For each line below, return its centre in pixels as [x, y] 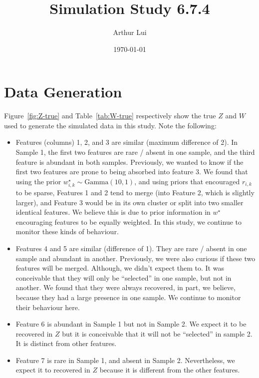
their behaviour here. [48, 307]
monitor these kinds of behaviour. [67, 231]
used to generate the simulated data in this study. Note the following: [110, 125]
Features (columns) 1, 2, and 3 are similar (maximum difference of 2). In [127, 142]
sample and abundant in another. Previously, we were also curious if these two [135, 258]
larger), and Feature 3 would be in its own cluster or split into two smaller [129, 202]
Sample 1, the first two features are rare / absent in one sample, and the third [135, 152]
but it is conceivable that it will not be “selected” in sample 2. [157, 333]
